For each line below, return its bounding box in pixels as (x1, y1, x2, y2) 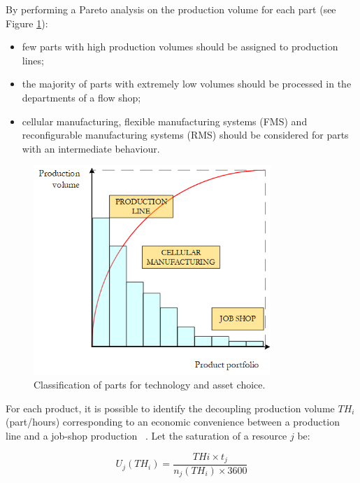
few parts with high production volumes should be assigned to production (22, 39, 338, 54)
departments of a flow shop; (22, 90, 141, 104)
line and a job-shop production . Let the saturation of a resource (6, 428, 287, 442)
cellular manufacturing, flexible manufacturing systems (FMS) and (22, 113, 308, 128)
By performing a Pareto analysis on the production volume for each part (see (6, 2, 336, 16)
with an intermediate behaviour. (22, 141, 160, 155)
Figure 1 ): (6, 15, 48, 30)
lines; (22, 52, 44, 67)
